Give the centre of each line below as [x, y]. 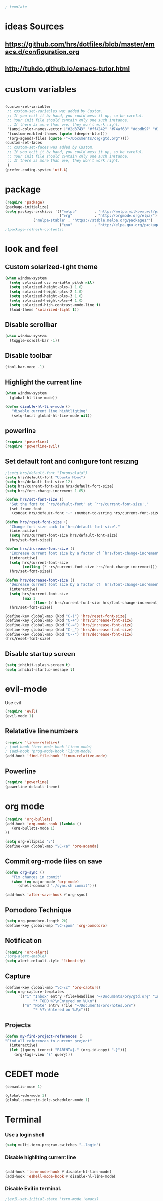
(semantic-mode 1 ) [24, 1087]
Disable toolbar [29, 356]
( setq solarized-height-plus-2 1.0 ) [46, 292]
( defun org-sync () [25, 872]
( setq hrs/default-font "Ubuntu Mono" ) [45, 477]
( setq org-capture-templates [34, 992]
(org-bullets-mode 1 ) [33, 828]
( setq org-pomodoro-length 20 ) [37, 921]
